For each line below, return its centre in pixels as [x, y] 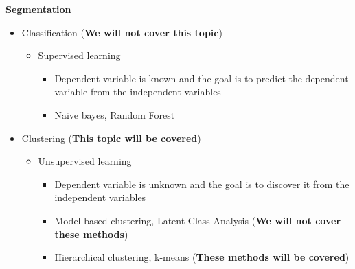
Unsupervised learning [85, 161]
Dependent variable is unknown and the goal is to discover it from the [202, 184]
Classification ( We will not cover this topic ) [122, 32]
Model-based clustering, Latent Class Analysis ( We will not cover [198, 220]
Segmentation [38, 9]
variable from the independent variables [138, 92]
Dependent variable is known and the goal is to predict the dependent [202, 78]
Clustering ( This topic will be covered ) [111, 138]
